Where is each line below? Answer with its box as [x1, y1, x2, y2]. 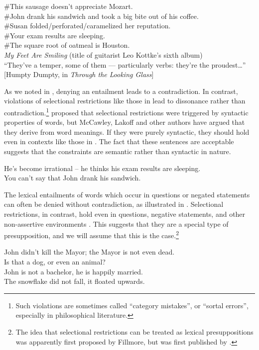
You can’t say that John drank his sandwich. [4, 173, 141, 183]
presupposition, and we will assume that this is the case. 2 [4, 229, 179, 240]
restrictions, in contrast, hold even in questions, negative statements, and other [4, 208, 246, 219]
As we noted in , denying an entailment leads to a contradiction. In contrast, [4, 86, 238, 96]
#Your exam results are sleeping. [4, 30, 105, 40]
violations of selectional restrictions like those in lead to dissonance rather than [4, 95, 246, 106]
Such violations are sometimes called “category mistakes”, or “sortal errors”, [15, 300, 249, 310]
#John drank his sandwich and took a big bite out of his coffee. [4, 10, 199, 21]
